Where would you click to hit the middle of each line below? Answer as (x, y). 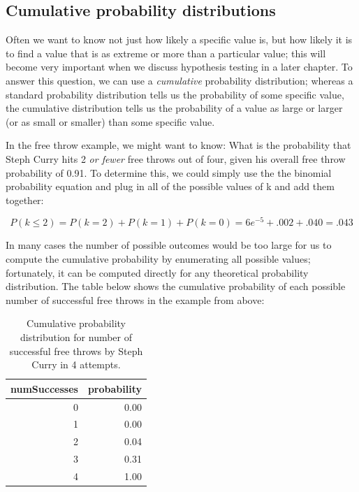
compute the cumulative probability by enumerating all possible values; (158, 259)
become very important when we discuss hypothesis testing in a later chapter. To (179, 67)
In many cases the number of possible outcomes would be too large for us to (169, 245)
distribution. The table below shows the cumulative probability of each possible (176, 286)
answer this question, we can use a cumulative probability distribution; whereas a (179, 80)
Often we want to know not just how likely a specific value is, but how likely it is (179, 39)
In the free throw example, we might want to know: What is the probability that (178, 145)
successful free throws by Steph (76, 350)
